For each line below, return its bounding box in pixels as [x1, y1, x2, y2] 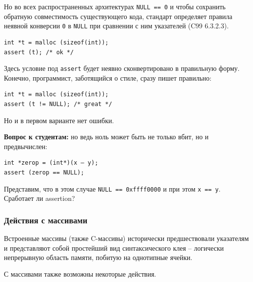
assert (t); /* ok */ [4, 48, 74, 56]
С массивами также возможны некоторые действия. [4, 268, 156, 279]
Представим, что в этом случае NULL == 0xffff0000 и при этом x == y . [4, 183, 221, 194]
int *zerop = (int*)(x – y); [4, 159, 98, 167]
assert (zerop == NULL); [4, 169, 84, 176]
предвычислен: [4, 141, 47, 151]
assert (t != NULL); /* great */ [4, 100, 112, 108]
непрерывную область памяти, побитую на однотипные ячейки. [4, 252, 193, 262]
